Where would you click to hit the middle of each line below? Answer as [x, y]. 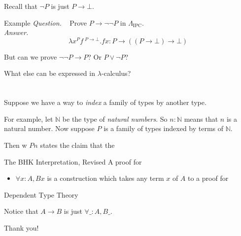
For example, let [29, 118]
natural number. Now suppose [49, 128]
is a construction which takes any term [105, 178]
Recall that [21, 6]
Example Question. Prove [46, 22]
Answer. [16, 32]
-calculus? [116, 73]
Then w [16, 145]
